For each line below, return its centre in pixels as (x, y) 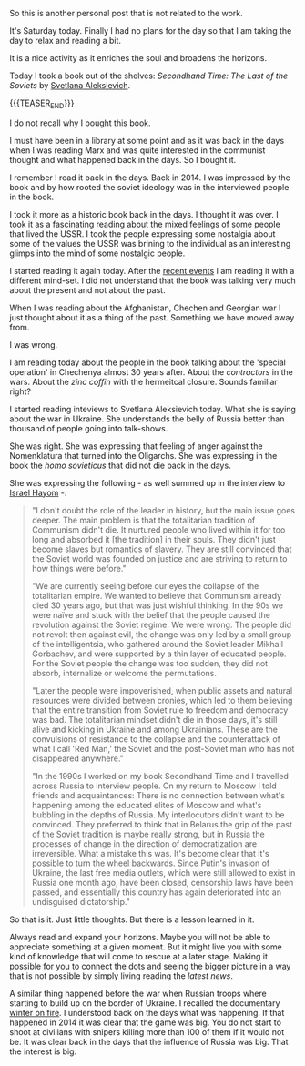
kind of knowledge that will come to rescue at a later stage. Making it (139, 956)
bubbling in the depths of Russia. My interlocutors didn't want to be (158, 815)
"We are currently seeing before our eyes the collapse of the (145, 585)
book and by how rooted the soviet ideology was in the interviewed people (149, 187)
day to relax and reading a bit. (65, 41)
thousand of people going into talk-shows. (89, 428)
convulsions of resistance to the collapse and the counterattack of (156, 739)
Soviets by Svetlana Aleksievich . (70, 85)
